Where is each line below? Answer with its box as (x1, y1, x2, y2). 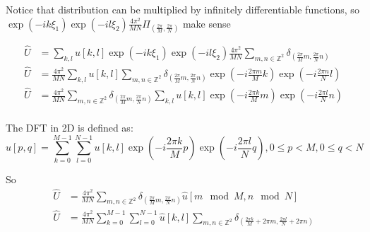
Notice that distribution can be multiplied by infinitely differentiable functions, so (6, 2, 359, 16)
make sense (182, 16, 231, 30)
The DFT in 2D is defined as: (6, 120, 133, 134)
